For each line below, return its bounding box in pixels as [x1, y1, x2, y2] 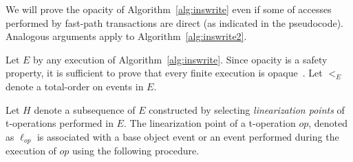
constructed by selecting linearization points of [149, 102, 345, 117]
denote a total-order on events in [6, 79, 144, 93]
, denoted [308, 116, 348, 130]
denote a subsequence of [34, 102, 136, 117]
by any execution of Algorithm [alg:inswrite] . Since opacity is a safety [33, 52, 328, 66]
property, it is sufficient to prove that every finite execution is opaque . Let [6, 65, 323, 80]
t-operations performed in [6, 116, 114, 130]
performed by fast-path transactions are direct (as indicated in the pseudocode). [6, 15, 343, 30]
